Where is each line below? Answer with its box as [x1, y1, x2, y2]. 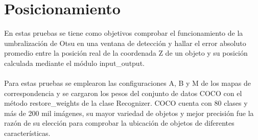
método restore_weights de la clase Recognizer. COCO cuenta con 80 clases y [4, 98, 248, 108]
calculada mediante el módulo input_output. [4, 57, 145, 68]
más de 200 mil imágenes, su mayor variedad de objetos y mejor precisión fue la [4, 107, 254, 118]
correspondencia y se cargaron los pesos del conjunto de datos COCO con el [4, 87, 242, 98]
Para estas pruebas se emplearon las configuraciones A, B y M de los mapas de [4, 78, 251, 88]
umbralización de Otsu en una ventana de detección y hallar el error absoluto [4, 37, 246, 48]
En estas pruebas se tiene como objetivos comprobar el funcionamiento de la [4, 28, 243, 38]
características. [4, 128, 51, 138]
